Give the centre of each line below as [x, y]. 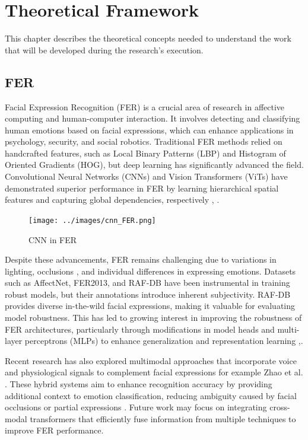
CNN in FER [53, 239]
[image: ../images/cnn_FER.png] [92, 220]
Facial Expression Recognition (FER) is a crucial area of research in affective [145, 106]
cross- [280, 407]
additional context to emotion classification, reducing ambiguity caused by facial [151, 395]
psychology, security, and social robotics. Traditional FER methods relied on [144, 141]
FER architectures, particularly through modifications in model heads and [140, 329]
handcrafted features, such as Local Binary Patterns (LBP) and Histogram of [145, 153]
